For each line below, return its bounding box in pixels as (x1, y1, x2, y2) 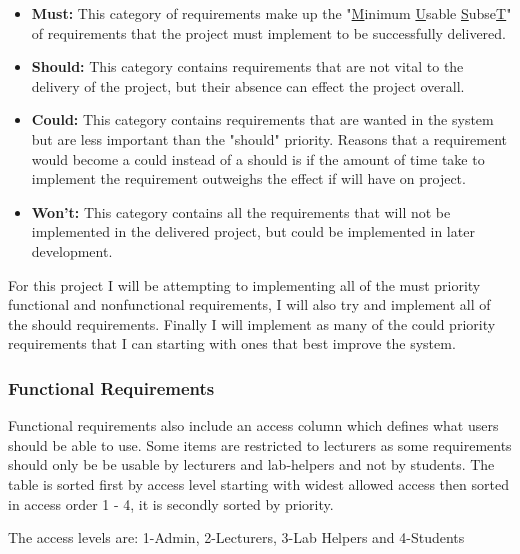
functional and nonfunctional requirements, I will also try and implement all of (8, 294, 491, 315)
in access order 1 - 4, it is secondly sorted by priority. (8, 493, 334, 514)
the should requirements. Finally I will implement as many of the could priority (8, 313, 496, 334)
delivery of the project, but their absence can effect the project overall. (31, 75, 465, 96)
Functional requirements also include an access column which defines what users (8, 415, 499, 436)
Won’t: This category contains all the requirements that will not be (31, 201, 451, 222)
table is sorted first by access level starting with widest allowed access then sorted (8, 473, 509, 494)
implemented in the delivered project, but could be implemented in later (31, 221, 475, 242)
